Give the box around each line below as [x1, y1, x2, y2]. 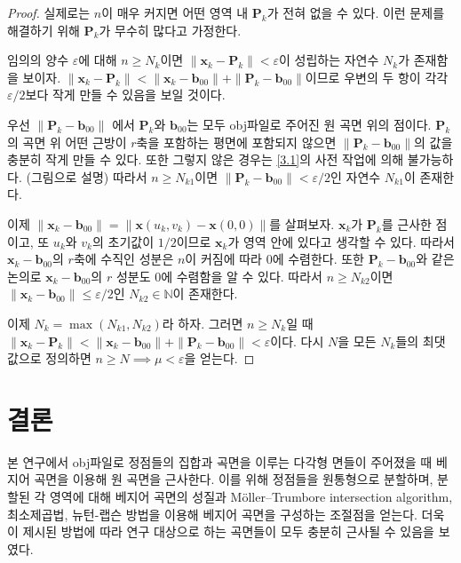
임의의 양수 [7, 51, 69, 69]
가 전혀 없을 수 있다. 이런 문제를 [266, 4, 445, 21]
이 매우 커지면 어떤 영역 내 [101, 4, 249, 21]
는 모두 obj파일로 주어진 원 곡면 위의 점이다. [187, 115, 432, 133]
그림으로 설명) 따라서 [30, 167, 147, 186]
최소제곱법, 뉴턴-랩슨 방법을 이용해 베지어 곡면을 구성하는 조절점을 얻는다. [7, 504, 417, 523]
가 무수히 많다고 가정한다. [99, 20, 242, 39]
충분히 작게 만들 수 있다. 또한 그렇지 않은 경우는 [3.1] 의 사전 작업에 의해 [7, 150, 404, 169]
